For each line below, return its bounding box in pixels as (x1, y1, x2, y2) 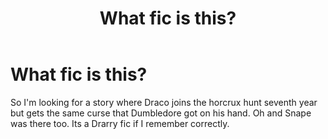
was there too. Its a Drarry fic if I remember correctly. (10, 117, 230, 129)
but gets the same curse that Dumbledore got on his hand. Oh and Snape (10, 107, 312, 119)
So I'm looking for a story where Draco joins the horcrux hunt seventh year (10, 96, 318, 108)
